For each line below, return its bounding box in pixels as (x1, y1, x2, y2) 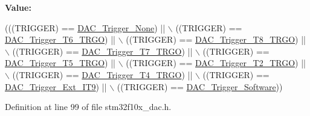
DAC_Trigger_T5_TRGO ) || (5, 56, 115, 69)
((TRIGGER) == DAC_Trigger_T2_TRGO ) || (126, 56, 306, 69)
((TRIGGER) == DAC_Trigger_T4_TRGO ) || (12, 68, 193, 81)
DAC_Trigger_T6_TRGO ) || (5, 33, 115, 46)
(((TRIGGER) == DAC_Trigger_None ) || (5, 21, 166, 34)
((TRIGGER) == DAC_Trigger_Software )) (117, 80, 283, 93)
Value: (5, 1, 31, 13)
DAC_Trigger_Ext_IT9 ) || (5, 80, 107, 93)
